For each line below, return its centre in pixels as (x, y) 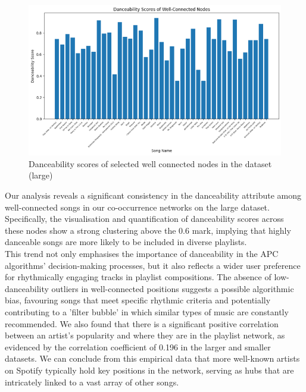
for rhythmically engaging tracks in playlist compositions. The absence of (138, 277)
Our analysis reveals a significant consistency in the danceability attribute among (153, 195)
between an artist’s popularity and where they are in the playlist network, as (145, 335)
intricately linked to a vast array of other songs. (92, 382)
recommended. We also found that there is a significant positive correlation (142, 323)
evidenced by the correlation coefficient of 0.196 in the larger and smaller (138, 346)
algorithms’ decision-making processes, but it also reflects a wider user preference (153, 265)
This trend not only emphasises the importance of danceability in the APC (142, 253)
